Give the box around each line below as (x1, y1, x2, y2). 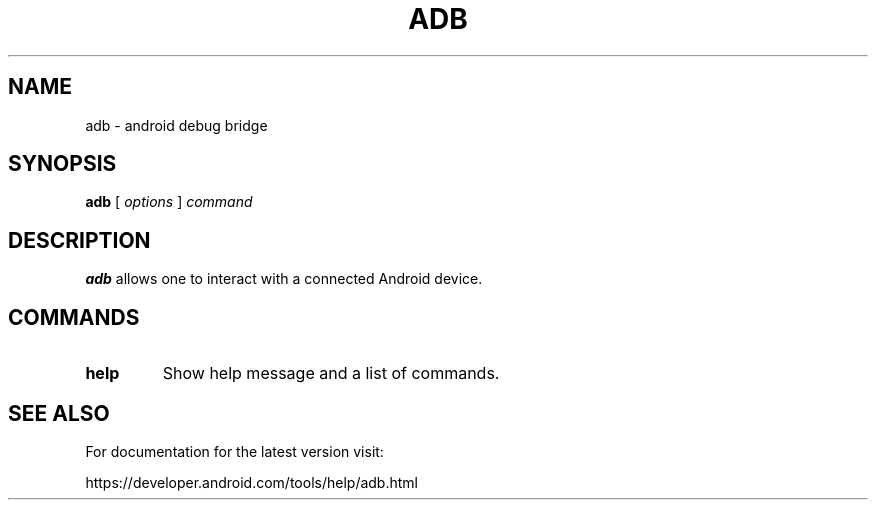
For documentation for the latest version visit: (85, 442, 384, 460)
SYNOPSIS (8, 151, 117, 177)
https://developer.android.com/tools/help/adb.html (85, 473, 418, 491)
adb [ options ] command (85, 193, 253, 211)
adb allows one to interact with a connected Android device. (85, 270, 483, 288)
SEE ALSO (8, 400, 110, 426)
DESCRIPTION (8, 227, 151, 253)
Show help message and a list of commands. (162, 363, 500, 384)
